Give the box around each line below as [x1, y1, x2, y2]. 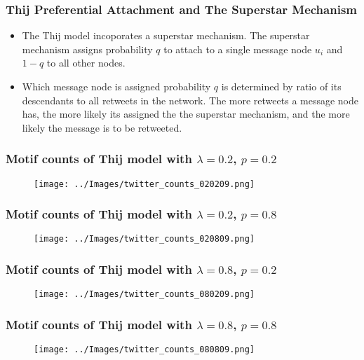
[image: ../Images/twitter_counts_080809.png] [34, 345, 255, 355]
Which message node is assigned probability [22, 79, 211, 93]
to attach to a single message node [163, 41, 312, 56]
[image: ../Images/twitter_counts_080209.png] [34, 289, 255, 300]
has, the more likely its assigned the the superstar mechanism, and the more [22, 106, 350, 121]
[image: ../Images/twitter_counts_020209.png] [34, 179, 255, 189]
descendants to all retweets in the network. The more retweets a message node [22, 92, 359, 107]
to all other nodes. [46, 55, 126, 70]
